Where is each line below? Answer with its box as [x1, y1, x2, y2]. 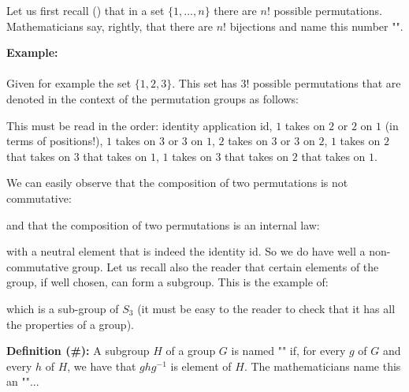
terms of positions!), [6, 133, 103, 149]
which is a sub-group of [6, 300, 119, 316]
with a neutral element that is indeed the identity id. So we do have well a [6, 243, 366, 259]
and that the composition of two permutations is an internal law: [6, 216, 320, 233]
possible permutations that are [253, 75, 401, 91]
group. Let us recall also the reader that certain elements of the [72, 258, 379, 274]
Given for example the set [6, 75, 132, 91]
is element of [170, 357, 232, 374]
